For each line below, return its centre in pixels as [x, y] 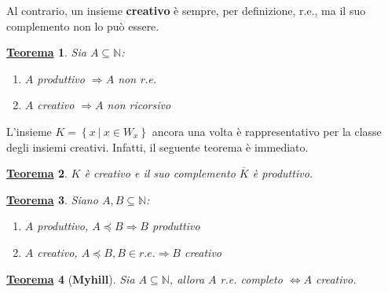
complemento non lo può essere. [83, 26]
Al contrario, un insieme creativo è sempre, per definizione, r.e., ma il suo [186, 10]
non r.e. [137, 78]
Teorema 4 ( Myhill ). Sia [71, 278]
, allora [187, 278]
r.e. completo [251, 278]
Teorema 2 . [37, 173]
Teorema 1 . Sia [46, 52]
